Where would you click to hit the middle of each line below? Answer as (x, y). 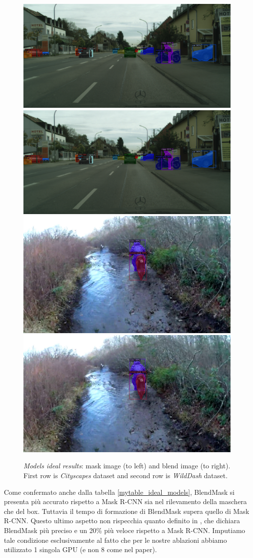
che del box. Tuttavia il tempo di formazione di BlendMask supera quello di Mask (127, 511)
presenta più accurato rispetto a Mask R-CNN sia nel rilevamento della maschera (126, 501)
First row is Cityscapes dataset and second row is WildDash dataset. (126, 475)
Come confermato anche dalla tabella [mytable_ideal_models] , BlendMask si (119, 492)
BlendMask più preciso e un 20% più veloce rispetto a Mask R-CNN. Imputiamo (125, 530)
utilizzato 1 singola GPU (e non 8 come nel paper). (81, 549)
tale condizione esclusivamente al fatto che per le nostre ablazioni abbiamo (116, 540)
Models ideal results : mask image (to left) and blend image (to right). (127, 466)
